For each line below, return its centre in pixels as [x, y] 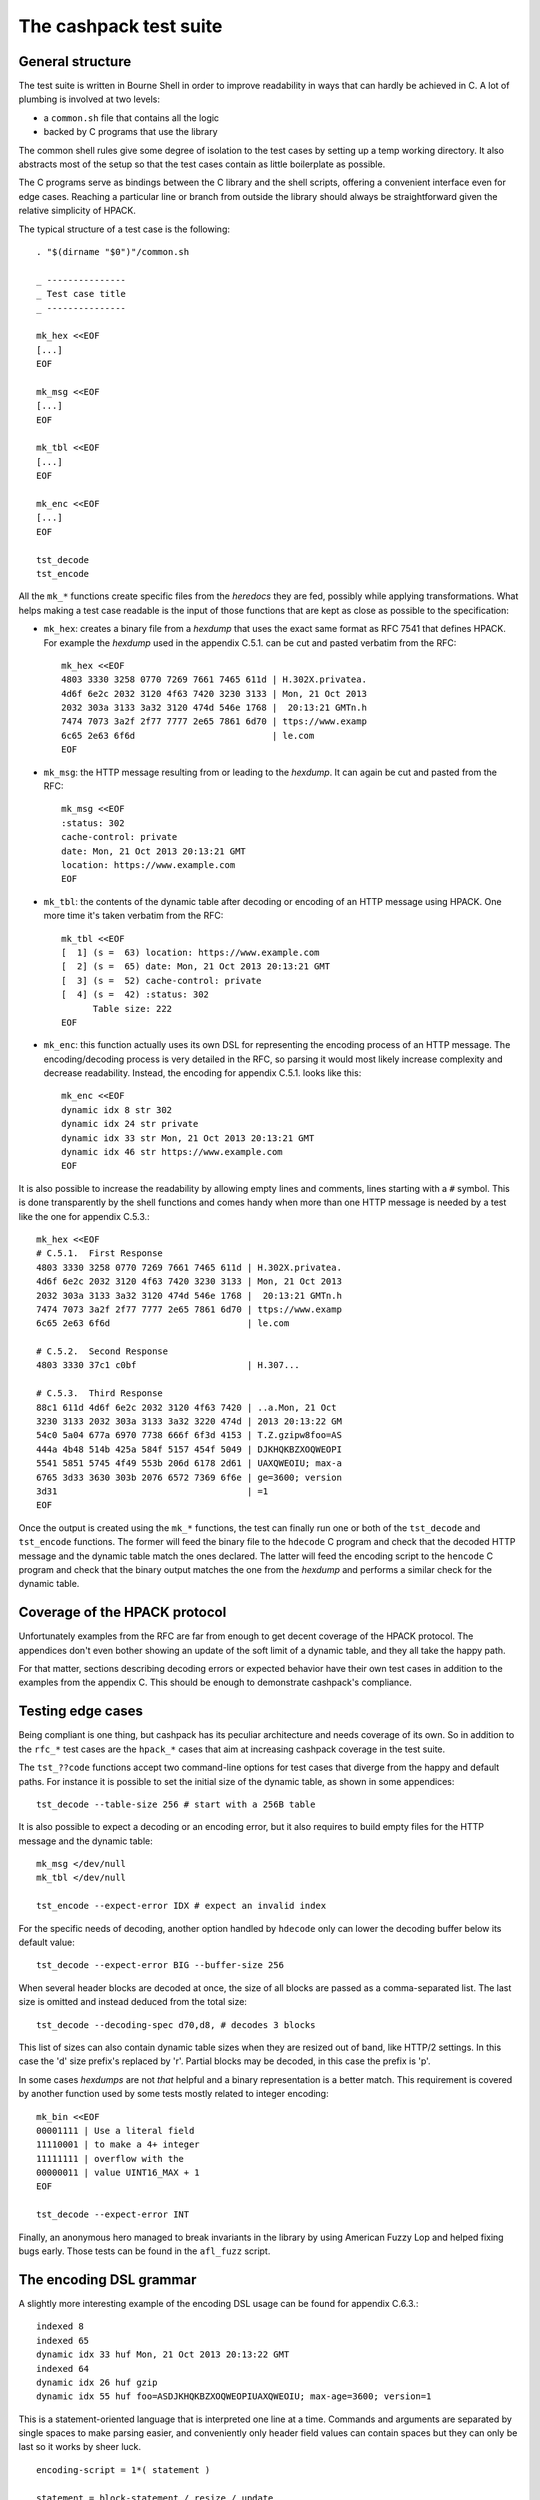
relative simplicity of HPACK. [77, 211]
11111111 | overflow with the [110, 2158]
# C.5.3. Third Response [100, 1393]
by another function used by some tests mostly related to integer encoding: [173, 2094]
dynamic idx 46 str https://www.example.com [172, 1152]
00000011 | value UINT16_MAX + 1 [118, 2173]
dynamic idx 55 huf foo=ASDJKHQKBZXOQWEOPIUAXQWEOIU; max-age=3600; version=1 [234, 2396]
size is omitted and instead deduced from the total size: [132, 2002]
